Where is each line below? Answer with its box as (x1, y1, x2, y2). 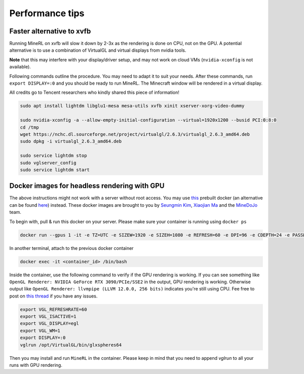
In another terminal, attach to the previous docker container (9, 245, 134, 251)
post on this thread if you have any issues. (9, 293, 98, 299)
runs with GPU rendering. (9, 362, 63, 368)
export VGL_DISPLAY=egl (20, 321, 80, 326)
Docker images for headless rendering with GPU (9, 181, 165, 190)
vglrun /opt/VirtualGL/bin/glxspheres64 (20, 342, 122, 348)
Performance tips (9, 8, 85, 19)
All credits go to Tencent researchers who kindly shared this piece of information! (9, 89, 180, 96)
